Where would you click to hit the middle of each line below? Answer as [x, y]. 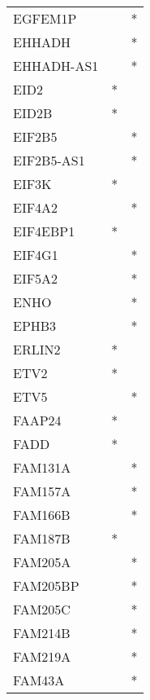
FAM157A [42, 491]
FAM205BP [46, 586]
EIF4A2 [36, 207]
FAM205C [42, 609]
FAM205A [42, 562]
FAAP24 [37, 420]
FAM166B [42, 515]
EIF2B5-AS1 [49, 160]
